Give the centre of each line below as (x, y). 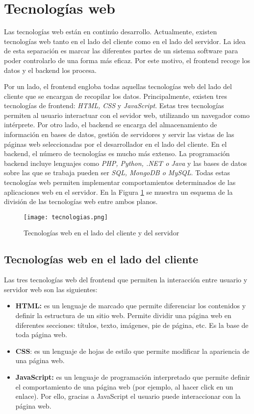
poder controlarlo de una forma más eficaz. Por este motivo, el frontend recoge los (127, 60)
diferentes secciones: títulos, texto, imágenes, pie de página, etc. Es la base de (132, 325)
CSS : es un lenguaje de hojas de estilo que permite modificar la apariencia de (132, 351)
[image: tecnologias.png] (66, 217)
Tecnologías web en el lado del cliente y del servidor (102, 233)
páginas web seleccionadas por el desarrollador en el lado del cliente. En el (115, 144)
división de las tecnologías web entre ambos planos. (81, 201)
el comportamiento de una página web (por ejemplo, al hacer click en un (124, 386)
